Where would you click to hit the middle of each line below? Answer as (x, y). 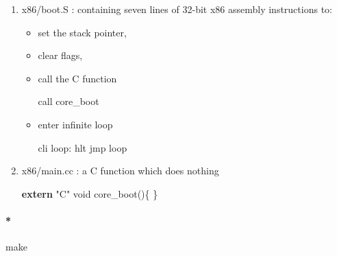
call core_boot (68, 101)
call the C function (77, 78)
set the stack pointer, (82, 32)
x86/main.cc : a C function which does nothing (120, 171)
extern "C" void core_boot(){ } (90, 193)
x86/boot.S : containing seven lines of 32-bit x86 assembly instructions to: (177, 9)
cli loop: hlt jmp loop (83, 147)
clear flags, (60, 55)
